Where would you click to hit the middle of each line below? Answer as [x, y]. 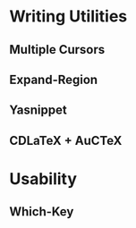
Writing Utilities [68, 17]
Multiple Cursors [57, 50]
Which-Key [42, 212]
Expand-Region [54, 79]
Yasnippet [38, 110]
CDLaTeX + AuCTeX [66, 140]
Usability [43, 178]
